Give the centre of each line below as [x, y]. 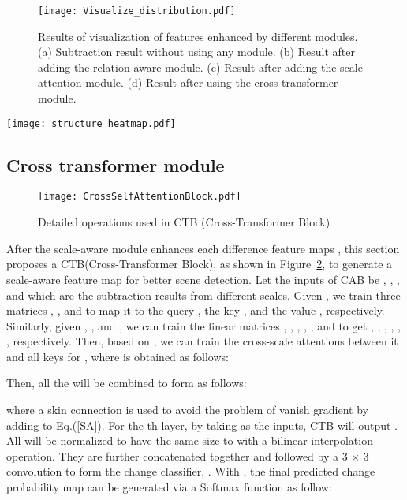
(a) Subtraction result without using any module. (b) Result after [196, 52]
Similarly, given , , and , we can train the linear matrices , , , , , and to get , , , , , [203, 325]
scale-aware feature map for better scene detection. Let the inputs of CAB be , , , [203, 279]
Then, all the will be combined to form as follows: [127, 383]
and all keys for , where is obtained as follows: [118, 356]
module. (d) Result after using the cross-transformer [212, 82]
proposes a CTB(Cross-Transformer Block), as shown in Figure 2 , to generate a [200, 264]
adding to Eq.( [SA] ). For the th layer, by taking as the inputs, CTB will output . [202, 425]
